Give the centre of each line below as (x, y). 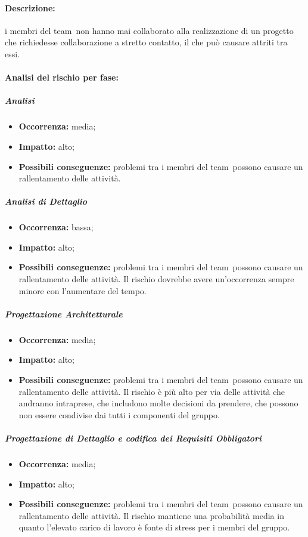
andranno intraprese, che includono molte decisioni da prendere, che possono (158, 403)
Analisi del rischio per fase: (62, 77)
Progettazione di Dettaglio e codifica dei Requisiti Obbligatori (133, 438)
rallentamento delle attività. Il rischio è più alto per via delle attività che (152, 391)
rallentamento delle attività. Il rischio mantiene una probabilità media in (151, 515)
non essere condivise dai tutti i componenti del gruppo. (119, 414)
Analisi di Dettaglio (46, 201)
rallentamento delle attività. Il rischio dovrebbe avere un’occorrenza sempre (156, 279)
